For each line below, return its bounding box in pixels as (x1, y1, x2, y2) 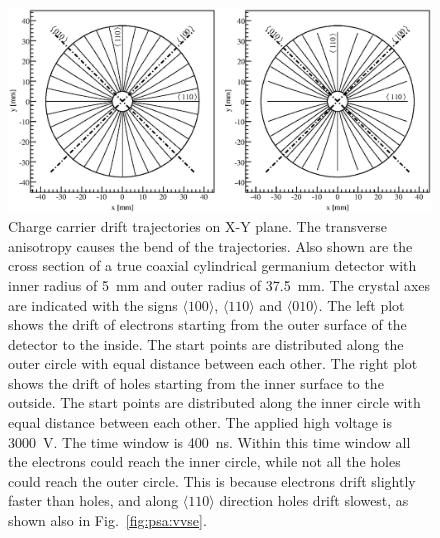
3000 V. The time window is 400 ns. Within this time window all (8, 431, 411, 452)
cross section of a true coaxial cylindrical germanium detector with (8, 255, 417, 276)
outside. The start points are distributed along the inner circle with (8, 392, 421, 413)
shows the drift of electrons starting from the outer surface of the (8, 314, 407, 335)
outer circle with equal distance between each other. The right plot (8, 353, 418, 374)
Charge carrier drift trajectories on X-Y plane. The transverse (8, 216, 387, 237)
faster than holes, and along (8, 490, 179, 511)
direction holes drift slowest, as (219, 490, 409, 511)
